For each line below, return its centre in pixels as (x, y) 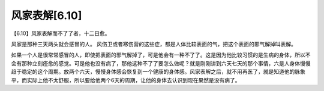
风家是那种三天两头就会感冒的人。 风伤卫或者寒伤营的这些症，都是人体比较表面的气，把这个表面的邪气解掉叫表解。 (154, 44)
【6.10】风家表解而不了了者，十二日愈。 (61, 33)
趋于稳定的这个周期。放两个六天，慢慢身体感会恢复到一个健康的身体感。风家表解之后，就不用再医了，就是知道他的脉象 (158, 72)
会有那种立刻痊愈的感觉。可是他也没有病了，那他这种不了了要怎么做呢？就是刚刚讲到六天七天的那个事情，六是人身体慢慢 (161, 63)
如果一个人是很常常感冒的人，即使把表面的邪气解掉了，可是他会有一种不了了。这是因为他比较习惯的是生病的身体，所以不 (161, 55)
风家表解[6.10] (46, 15)
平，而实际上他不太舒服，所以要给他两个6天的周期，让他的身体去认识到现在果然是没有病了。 (126, 80)
